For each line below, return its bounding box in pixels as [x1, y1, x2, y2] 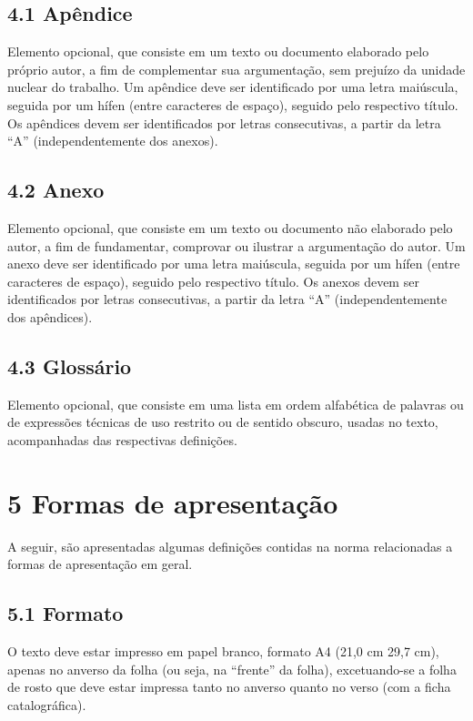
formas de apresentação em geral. [7, 554, 193, 574]
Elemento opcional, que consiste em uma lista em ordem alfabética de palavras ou [7, 394, 464, 413]
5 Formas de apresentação [7, 483, 338, 521]
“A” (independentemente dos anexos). [7, 131, 218, 150]
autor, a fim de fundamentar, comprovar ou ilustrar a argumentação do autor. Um [7, 236, 466, 255]
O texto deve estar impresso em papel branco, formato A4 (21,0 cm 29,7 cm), [7, 642, 439, 661]
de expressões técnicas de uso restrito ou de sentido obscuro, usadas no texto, [7, 412, 438, 432]
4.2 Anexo [7, 176, 105, 204]
